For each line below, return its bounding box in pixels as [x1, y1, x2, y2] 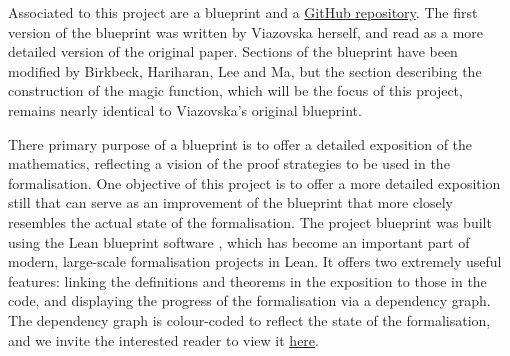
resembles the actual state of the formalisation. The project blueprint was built [8, 211, 492, 232]
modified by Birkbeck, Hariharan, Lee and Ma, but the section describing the [8, 60, 482, 81]
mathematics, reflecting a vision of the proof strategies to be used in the [8, 153, 450, 174]
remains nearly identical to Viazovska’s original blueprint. [8, 99, 362, 120]
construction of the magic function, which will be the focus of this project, [8, 80, 463, 101]
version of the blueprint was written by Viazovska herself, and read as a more [8, 21, 484, 42]
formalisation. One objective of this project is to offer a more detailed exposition [8, 172, 501, 193]
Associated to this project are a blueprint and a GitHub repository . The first [8, 2, 478, 22]
